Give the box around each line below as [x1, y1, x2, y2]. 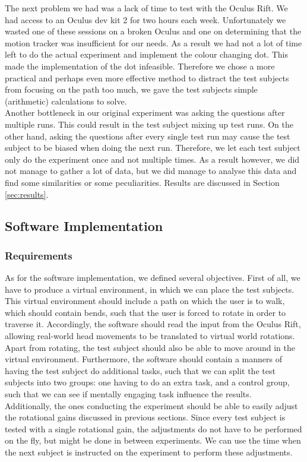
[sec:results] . [5, 188, 49, 200]
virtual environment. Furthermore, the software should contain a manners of [5, 353, 283, 365]
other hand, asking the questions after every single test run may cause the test [5, 129, 290, 142]
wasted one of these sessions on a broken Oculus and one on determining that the [5, 25, 302, 37]
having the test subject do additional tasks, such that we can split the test [5, 364, 276, 376]
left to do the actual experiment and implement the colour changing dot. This [5, 48, 288, 61]
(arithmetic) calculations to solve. [5, 94, 127, 107]
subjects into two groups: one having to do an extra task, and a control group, [5, 376, 290, 388]
